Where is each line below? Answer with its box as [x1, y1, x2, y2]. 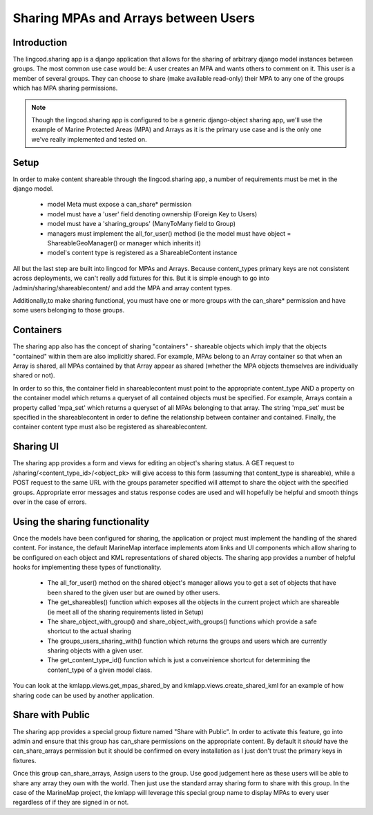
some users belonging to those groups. [12, 306, 124, 315]
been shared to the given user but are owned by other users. [47, 588, 220, 597]
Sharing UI [12, 441, 59, 453]
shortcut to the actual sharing [47, 627, 131, 635]
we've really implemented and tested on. [31, 135, 147, 143]
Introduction [12, 37, 68, 48]
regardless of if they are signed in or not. [12, 798, 129, 807]
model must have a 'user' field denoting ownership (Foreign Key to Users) [47, 209, 258, 218]
